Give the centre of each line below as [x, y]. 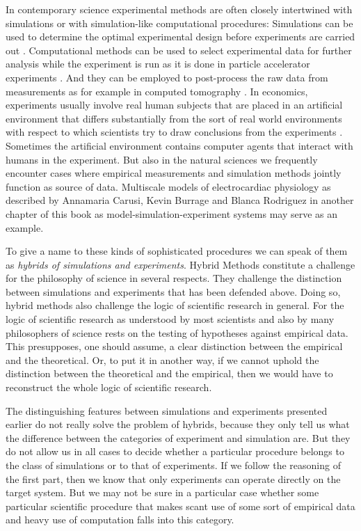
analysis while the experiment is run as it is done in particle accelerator [158, 64]
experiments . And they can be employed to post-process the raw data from [167, 77]
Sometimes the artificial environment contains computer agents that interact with [179, 145]
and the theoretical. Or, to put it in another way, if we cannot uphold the [162, 359]
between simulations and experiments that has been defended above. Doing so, [173, 291]
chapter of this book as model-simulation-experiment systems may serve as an [172, 213]
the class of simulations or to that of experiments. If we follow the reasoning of [173, 465]
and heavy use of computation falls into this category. [120, 520]
